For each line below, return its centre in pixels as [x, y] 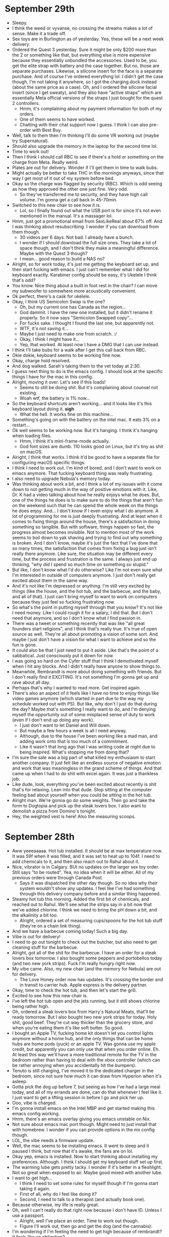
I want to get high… [32, 1178]
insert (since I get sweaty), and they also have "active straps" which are [87, 92]
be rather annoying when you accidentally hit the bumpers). [74, 1065]
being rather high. [31, 1006]
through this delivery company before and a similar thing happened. [90, 893]
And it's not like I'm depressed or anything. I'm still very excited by [81, 585]
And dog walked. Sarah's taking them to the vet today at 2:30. [76, 366]
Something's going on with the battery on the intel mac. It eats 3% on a [86, 419]
